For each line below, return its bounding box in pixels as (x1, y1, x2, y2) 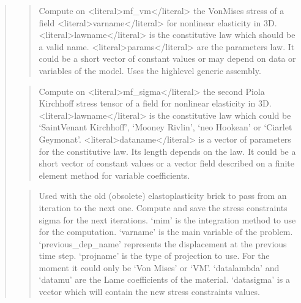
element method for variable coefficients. (39, 168, 190, 181)
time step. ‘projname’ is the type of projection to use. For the (39, 249, 270, 262)
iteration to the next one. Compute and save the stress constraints (39, 201, 288, 214)
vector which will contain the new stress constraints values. (39, 285, 261, 298)
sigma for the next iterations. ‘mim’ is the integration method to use (39, 213, 296, 226)
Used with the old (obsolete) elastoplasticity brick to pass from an (39, 189, 287, 202)
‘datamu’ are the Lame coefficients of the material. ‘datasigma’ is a (39, 273, 290, 286)
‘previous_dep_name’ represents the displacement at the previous (39, 237, 287, 250)
